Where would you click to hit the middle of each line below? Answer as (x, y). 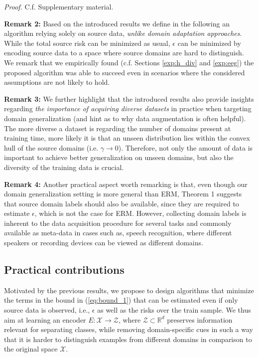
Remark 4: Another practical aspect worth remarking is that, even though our (126, 184)
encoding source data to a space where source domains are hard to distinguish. (124, 53)
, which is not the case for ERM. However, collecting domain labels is (140, 213)
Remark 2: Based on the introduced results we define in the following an (117, 23)
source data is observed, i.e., (47, 310)
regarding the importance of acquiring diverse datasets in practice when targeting (128, 108)
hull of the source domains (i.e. (51, 147)
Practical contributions (64, 269)
